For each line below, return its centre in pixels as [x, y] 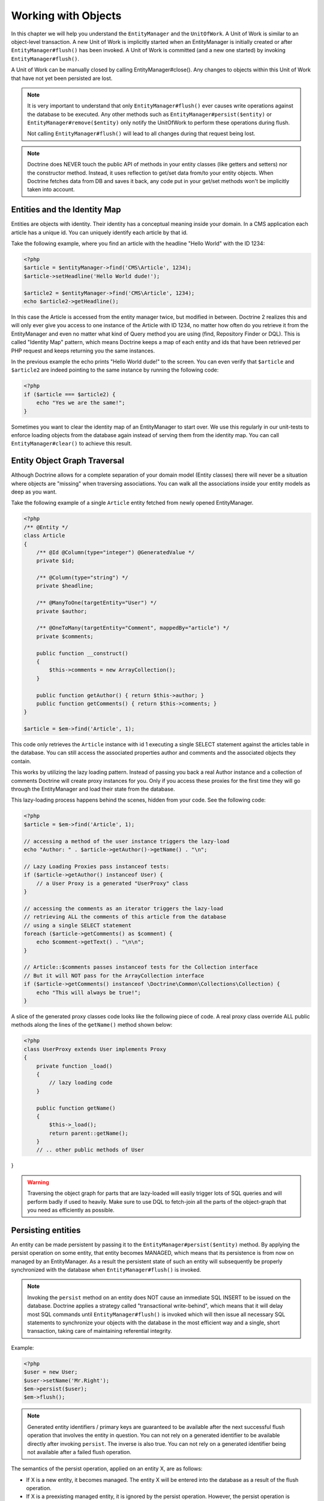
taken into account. [51, 190]
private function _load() [74, 1066]
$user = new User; [51, 1372]
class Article [44, 536]
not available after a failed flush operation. [79, 1452]
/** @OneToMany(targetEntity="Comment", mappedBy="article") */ [133, 628]
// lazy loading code [81, 1083]
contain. [21, 761]
